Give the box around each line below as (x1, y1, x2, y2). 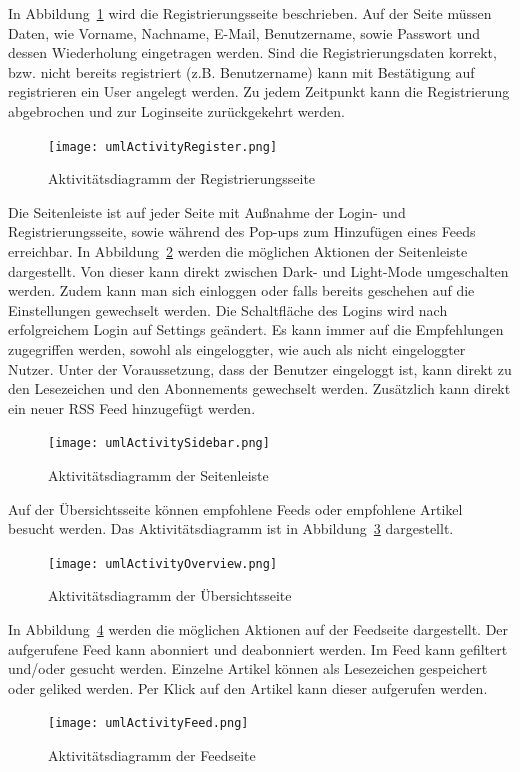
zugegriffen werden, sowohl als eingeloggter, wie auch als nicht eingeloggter (8, 338, 466, 359)
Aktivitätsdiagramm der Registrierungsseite (48, 168, 316, 189)
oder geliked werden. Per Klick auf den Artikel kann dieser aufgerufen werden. (8, 677, 488, 698)
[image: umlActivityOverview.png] (48, 556, 278, 571)
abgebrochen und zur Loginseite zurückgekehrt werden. (8, 100, 345, 121)
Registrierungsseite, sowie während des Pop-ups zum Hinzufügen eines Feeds (8, 221, 476, 242)
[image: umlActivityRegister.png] (48, 139, 278, 154)
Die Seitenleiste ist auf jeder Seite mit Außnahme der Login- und (8, 201, 406, 222)
